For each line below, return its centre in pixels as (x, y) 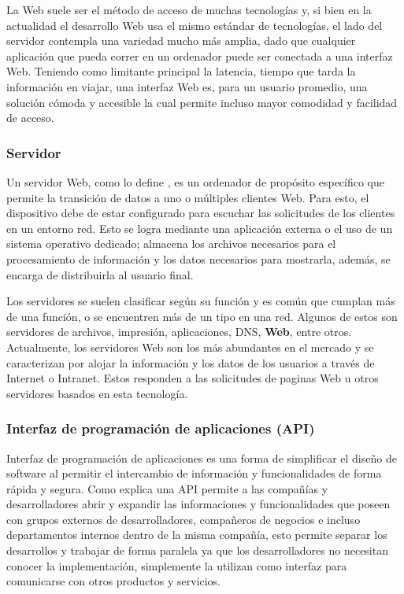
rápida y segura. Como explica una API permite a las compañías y (167, 488)
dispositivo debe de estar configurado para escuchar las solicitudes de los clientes (201, 213)
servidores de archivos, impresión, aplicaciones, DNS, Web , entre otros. (179, 332)
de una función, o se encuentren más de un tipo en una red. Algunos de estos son (202, 316)
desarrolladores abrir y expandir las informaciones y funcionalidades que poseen (198, 504)
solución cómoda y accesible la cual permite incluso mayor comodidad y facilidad (202, 102)
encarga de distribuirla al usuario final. (100, 274)
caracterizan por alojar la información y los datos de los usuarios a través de (191, 362)
